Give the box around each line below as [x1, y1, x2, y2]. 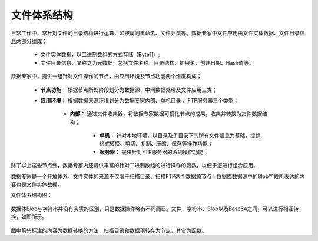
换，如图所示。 [11, 213, 47, 220]
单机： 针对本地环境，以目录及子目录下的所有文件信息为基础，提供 [99, 132, 261, 139]
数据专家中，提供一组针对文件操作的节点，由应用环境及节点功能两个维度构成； [11, 72, 202, 80]
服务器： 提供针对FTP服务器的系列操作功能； [99, 148, 209, 156]
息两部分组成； [11, 37, 47, 44]
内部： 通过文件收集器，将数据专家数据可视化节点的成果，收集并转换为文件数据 [69, 110, 262, 117]
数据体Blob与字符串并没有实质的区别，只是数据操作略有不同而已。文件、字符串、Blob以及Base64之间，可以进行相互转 [11, 205, 299, 212]
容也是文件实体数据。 [11, 181, 63, 188]
